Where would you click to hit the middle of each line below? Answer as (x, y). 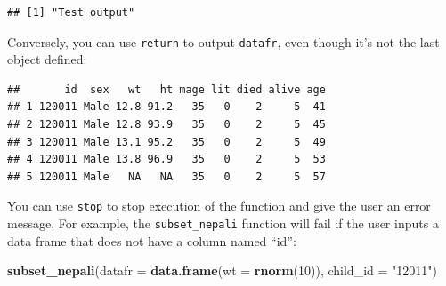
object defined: (47, 59)
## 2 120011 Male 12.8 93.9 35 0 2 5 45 (166, 125)
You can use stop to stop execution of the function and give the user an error (219, 206)
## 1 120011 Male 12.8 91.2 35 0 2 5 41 (166, 107)
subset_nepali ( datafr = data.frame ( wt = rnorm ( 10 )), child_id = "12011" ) (222, 270)
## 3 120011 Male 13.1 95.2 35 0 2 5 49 (166, 142)
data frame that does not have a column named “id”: (152, 240)
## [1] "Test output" (71, 12)
